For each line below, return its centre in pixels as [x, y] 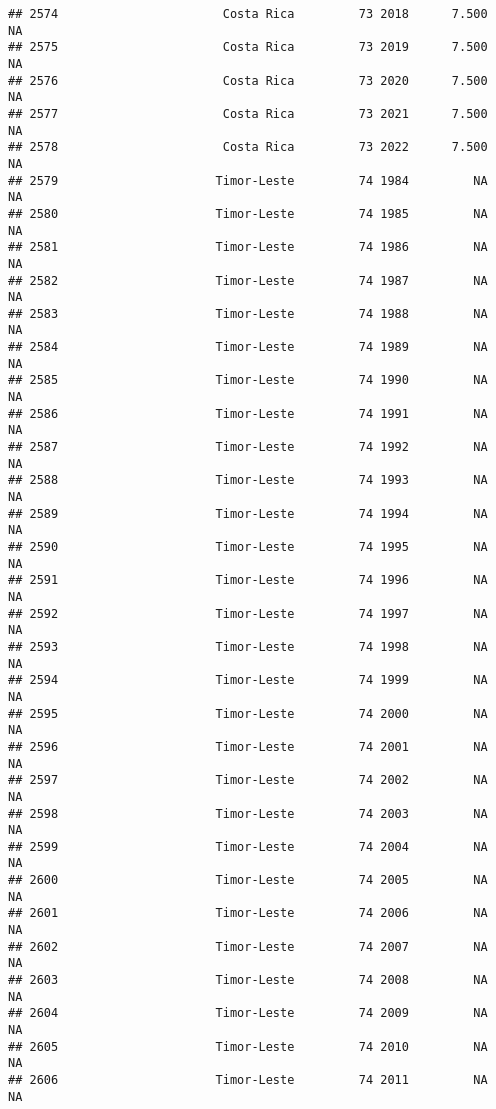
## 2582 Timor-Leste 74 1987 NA [248, 280]
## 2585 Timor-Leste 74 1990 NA [248, 380]
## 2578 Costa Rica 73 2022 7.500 [248, 147]
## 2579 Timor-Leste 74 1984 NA [248, 180]
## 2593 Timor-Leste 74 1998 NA [248, 646]
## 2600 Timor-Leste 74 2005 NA [248, 880]
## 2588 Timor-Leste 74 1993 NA [248, 480]
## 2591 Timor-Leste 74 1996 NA [248, 580]
